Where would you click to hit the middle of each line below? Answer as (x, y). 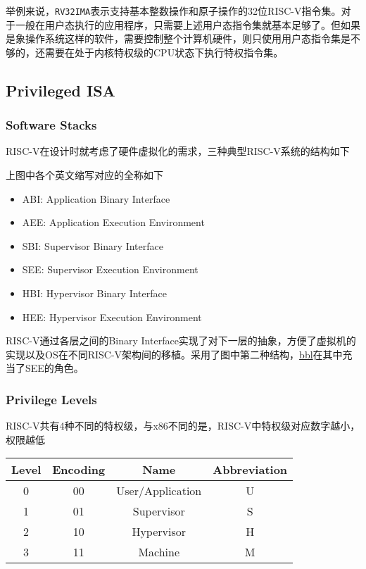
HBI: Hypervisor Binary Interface (94, 293)
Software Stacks (51, 125)
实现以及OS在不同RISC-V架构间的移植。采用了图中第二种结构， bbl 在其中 (174, 354)
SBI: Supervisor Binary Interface (93, 245)
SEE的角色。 (54, 368)
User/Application (159, 491)
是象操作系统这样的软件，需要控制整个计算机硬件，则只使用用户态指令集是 (178, 38)
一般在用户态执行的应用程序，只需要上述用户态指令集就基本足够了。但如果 (188, 24)
